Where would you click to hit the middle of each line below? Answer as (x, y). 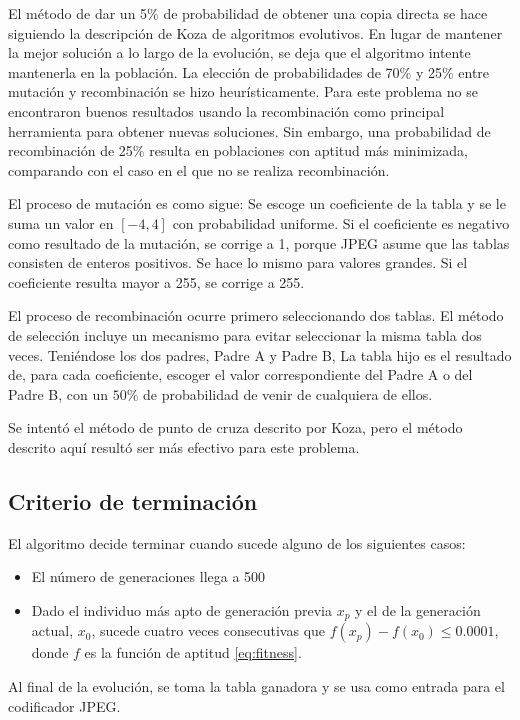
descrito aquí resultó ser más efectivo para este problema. (184, 446)
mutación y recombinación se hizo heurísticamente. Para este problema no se (243, 91)
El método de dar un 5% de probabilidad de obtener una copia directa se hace (248, 13)
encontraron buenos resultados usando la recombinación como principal (226, 110)
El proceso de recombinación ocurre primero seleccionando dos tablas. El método (256, 315)
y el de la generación (418, 609)
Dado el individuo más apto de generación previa (181, 609)
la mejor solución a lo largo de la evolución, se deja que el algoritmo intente (239, 52)
